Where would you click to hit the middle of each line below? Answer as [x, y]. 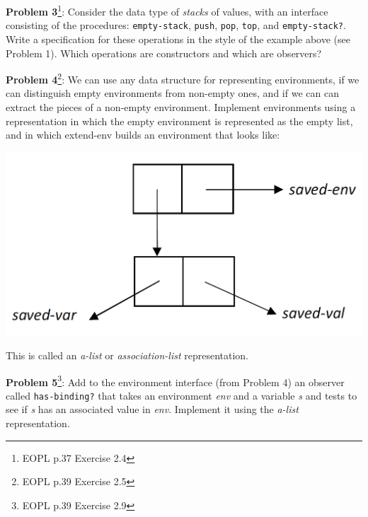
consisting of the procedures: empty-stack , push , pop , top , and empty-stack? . [176, 25]
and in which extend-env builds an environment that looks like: [143, 135]
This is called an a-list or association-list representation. [127, 355]
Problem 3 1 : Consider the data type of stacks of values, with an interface [167, 10]
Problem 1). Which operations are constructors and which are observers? [164, 53]
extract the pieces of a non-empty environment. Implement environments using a [181, 106]
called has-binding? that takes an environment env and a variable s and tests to [182, 395]
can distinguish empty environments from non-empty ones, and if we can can [172, 93]
